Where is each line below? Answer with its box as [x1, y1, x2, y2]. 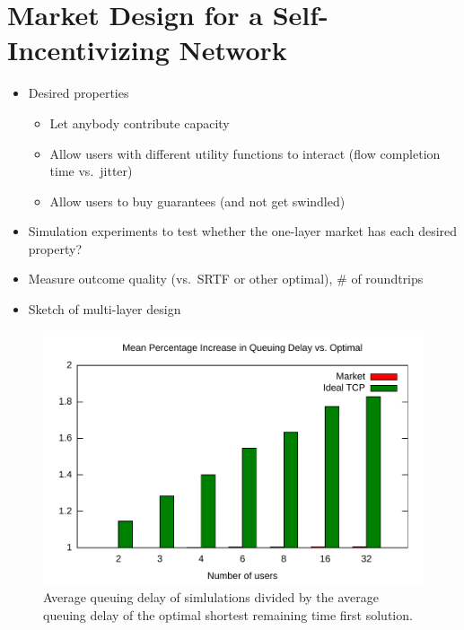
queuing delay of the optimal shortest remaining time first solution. [43, 605, 413, 624]
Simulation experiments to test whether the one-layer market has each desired [28, 222, 458, 241]
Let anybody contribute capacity [49, 113, 230, 132]
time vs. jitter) [49, 162, 133, 180]
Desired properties [28, 83, 129, 102]
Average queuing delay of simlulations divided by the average [43, 588, 379, 607]
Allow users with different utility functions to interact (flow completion [49, 144, 441, 162]
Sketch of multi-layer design [28, 300, 181, 319]
